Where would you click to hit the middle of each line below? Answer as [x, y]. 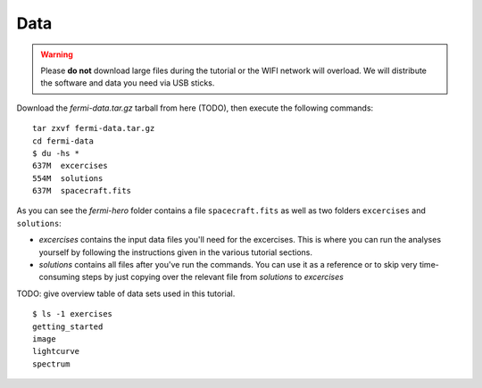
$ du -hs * [56, 153]
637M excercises [70, 166]
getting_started [68, 326]
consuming [59, 277]
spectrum [51, 364]
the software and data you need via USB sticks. [128, 83]
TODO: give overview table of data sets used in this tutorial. [126, 293]
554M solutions [68, 178]
